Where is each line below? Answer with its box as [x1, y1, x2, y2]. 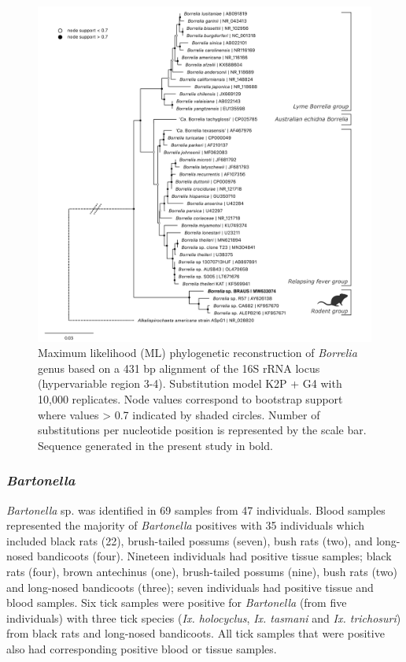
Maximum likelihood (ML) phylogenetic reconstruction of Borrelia [38, 344, 357, 361]
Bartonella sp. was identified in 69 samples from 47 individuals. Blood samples [6, 501, 386, 518]
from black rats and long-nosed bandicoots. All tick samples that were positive [6, 625, 385, 642]
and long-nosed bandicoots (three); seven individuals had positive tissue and [6, 578, 374, 595]
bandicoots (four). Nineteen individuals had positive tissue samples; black [36, 548, 392, 564]
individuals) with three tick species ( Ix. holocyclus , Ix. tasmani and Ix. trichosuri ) [6, 609, 401, 626]
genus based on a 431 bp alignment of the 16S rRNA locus [38, 359, 320, 376]
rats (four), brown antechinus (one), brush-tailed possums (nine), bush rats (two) [6, 563, 398, 579]
